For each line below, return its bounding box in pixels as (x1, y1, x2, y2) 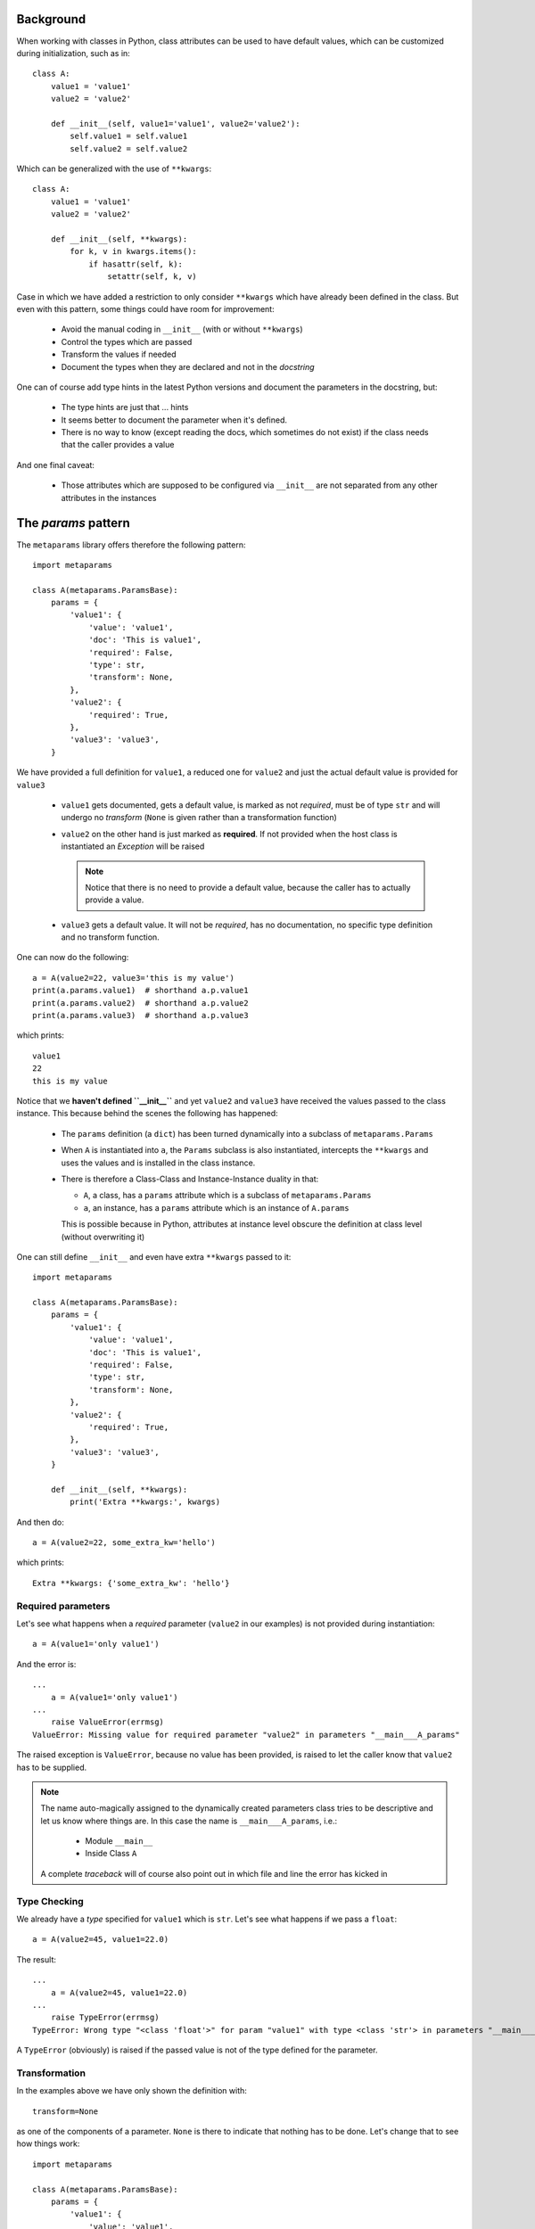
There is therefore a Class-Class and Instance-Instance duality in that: (61, 1173, 319, 1184)
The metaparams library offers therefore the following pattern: (16, 539, 246, 550)
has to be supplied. (16, 1762, 87, 1773)
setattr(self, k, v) (107, 272, 198, 282)
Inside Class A (85, 1848, 137, 1859)
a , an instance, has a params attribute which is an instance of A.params (83, 1202, 350, 1213)
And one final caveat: (16, 459, 95, 470)
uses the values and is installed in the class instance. (61, 1157, 256, 1168)
